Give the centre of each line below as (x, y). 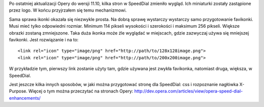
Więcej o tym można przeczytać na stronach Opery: (81, 91)
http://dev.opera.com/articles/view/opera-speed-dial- (188, 91)
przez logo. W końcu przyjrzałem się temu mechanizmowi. (68, 10)
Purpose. (18, 91)
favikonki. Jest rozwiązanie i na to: (44, 39)
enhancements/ (25, 98)
